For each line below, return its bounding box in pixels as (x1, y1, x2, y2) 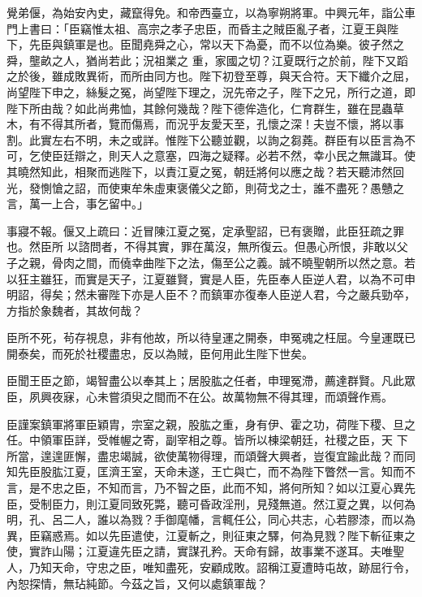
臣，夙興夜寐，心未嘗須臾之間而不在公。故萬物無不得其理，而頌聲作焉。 (6, 388, 393, 405)
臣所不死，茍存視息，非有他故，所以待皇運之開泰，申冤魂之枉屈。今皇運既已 (6, 329, 416, 346)
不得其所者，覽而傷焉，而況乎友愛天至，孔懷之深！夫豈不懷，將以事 (40, 115, 404, 132)
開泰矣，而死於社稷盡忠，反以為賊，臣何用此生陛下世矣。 (6, 344, 313, 361)
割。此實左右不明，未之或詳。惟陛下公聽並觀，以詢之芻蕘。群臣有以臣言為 (6, 131, 404, 148)
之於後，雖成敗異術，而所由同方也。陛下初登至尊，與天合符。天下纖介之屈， (6, 67, 416, 84)
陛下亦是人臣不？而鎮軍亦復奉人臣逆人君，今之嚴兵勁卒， (108, 286, 416, 303)
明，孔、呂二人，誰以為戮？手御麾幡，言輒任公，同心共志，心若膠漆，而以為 (6, 511, 416, 528)
